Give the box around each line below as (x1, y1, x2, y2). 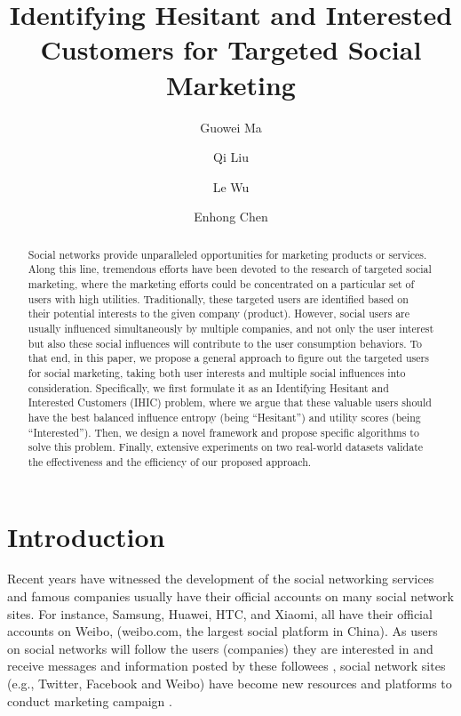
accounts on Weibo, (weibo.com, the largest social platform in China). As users (7, 622, 438, 640)
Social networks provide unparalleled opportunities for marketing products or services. (28, 246, 427, 261)
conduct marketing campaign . (7, 691, 172, 710)
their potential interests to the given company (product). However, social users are (28, 306, 410, 321)
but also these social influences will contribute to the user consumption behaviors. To (28, 335, 422, 350)
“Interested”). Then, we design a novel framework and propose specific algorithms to (28, 424, 419, 439)
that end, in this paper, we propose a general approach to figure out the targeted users (28, 350, 429, 366)
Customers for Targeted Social (40, 31, 422, 68)
